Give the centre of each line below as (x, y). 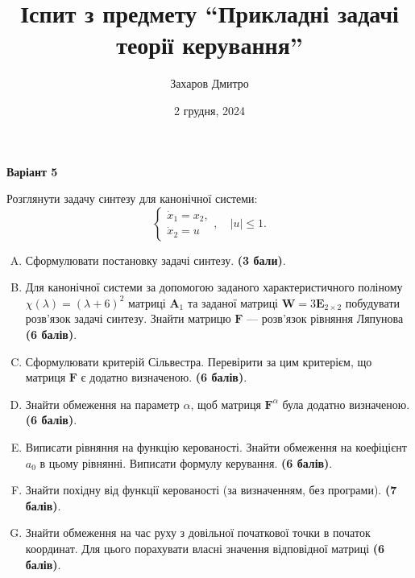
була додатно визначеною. (346, 404)
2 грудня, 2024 (210, 110)
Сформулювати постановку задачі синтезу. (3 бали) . (156, 260)
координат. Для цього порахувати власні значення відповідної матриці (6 (205, 548)
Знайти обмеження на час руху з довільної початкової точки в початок (198, 533)
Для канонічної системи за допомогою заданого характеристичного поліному (214, 287)
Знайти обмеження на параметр (102, 404)
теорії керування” (210, 45)
